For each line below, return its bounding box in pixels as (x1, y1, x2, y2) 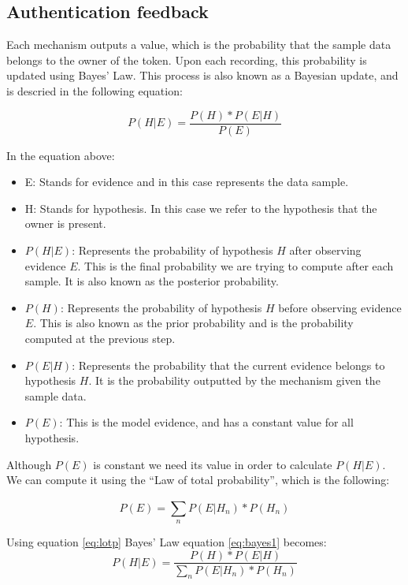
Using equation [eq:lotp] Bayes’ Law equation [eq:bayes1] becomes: (6, 533, 327, 550)
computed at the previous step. (24, 330, 176, 346)
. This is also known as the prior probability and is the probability (33, 315, 354, 331)
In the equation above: (6, 147, 115, 163)
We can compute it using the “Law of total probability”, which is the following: (6, 471, 390, 488)
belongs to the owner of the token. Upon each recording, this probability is (6, 51, 367, 68)
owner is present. (24, 215, 106, 232)
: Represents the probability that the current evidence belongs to (72, 356, 385, 373)
